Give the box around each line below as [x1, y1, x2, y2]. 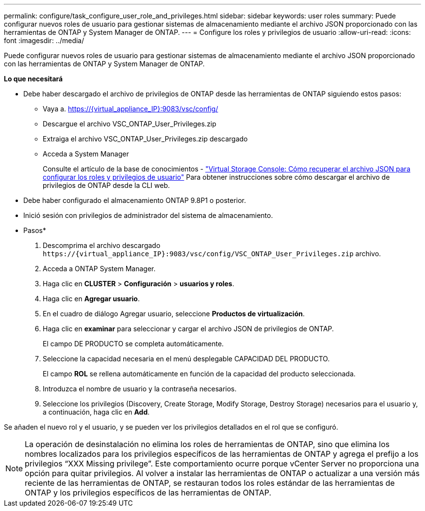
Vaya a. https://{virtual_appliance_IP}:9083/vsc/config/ [43, 105, 218, 113]
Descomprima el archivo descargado [43, 241, 161, 249]
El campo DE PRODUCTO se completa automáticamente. [43, 340, 224, 348]
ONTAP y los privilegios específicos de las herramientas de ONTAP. [25, 488, 272, 497]
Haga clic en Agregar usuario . [43, 294, 140, 303]
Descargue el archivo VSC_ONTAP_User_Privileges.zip [43, 120, 216, 128]
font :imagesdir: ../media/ [4, 36, 84, 45]
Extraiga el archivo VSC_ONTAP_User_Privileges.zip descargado [43, 135, 248, 143]
